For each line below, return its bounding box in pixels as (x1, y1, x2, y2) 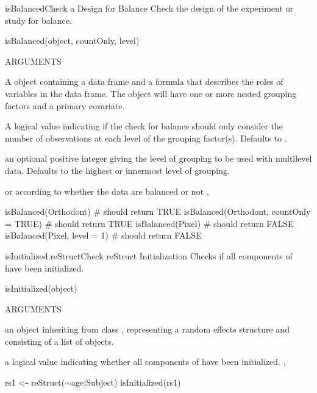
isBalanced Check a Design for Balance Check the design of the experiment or (5, 2, 294, 14)
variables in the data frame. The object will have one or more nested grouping (5, 87, 297, 99)
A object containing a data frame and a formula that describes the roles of (5, 75, 283, 88)
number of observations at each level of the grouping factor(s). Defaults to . (5, 131, 287, 144)
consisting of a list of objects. (5, 334, 114, 347)
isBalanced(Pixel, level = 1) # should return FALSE (5, 229, 202, 242)
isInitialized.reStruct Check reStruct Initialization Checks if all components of (5, 249, 293, 262)
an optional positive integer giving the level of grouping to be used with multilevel (5, 152, 312, 165)
